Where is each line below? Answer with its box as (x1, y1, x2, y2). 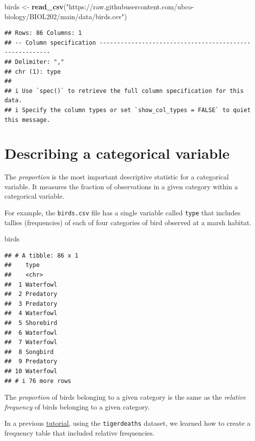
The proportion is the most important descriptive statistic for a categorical (4, 172, 229, 182)
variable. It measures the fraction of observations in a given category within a (4, 181, 238, 191)
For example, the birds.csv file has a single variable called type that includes (4, 207, 241, 218)
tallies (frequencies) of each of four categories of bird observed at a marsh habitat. (4, 217, 252, 227)
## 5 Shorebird (4, 320, 57, 327)
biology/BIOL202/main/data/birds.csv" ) (4, 11, 127, 21)
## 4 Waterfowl (4, 310, 57, 317)
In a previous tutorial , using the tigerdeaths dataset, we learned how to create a (4, 418, 251, 428)
